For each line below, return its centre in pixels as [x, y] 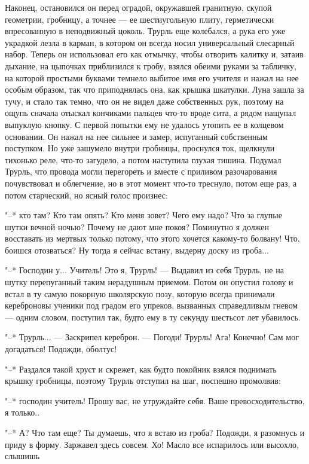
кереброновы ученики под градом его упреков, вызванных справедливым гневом [152, 305]
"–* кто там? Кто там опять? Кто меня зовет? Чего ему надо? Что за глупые [143, 215]
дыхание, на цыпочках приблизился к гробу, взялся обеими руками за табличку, [151, 65]
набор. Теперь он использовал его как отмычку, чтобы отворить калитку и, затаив [154, 54]
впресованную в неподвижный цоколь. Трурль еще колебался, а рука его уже [145, 31]
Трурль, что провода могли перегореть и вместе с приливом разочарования [141, 171]
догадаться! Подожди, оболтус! [61, 349]
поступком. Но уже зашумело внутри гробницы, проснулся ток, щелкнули [140, 148]
